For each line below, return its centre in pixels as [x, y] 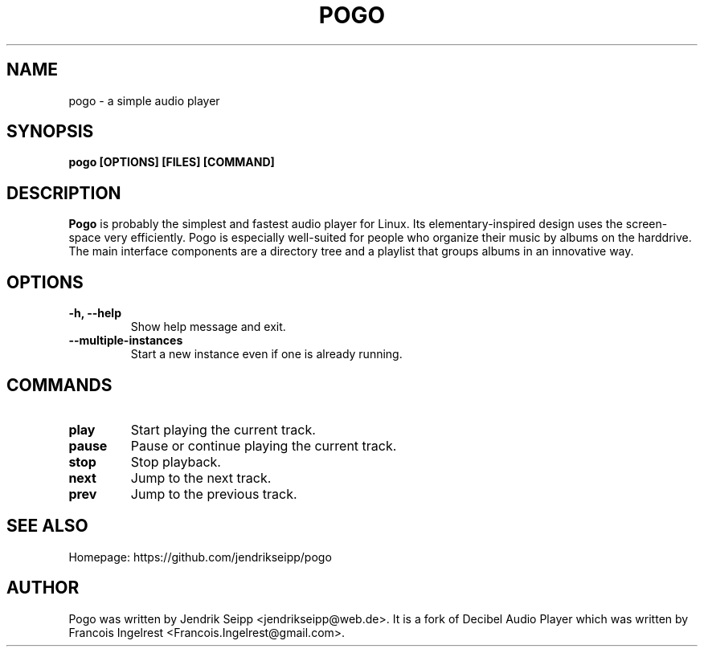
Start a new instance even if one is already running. [266, 354]
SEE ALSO [47, 526]
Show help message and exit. [208, 327]
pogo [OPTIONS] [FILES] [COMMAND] [172, 162]
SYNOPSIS [50, 132]
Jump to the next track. [201, 478]
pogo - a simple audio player [144, 100]
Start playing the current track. [223, 429]
